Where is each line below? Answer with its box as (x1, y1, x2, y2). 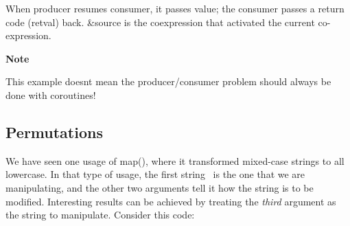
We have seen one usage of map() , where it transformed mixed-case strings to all (5, 153, 345, 168)
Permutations (5, 121, 103, 142)
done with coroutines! (5, 87, 96, 102)
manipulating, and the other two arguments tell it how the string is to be (5, 180, 314, 194)
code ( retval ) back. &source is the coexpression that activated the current (5, 14, 315, 29)
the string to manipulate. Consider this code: (5, 207, 195, 222)
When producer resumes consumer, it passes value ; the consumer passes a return (5, 1, 345, 15)
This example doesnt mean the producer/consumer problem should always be (5, 74, 331, 89)
